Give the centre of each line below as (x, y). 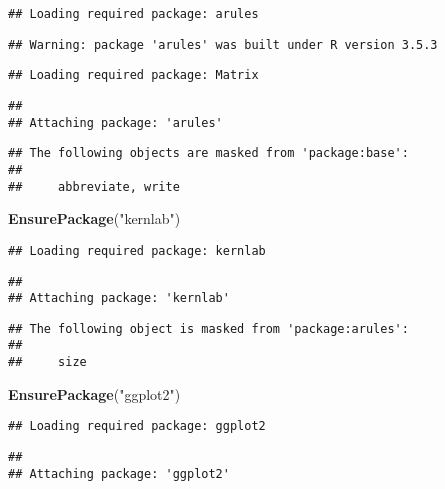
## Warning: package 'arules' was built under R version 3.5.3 (223, 44)
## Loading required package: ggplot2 (137, 426)
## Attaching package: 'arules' (115, 122)
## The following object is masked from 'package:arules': (208, 328)
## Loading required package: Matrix (133, 75)
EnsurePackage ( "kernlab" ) (94, 218)
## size (47, 362)
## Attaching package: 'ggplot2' (119, 473)
